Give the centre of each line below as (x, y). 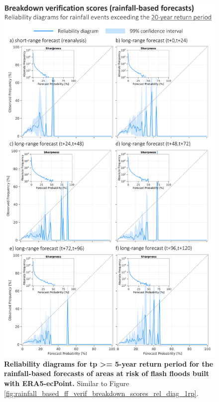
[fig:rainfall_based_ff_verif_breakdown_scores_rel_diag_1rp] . (101, 393)
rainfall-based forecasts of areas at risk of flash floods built (107, 373)
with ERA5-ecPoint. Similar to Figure (67, 383)
